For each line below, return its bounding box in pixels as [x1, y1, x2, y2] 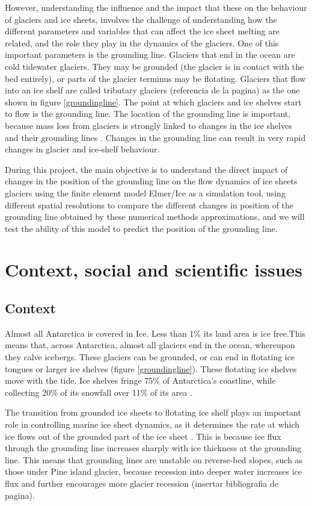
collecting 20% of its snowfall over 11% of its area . [5, 386, 192, 398]
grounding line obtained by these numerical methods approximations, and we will [5, 210, 305, 223]
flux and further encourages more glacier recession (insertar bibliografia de [5, 476, 278, 489]
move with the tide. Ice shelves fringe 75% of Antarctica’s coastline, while [5, 374, 276, 387]
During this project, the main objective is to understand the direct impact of [5, 163, 288, 175]
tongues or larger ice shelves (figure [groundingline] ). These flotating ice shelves [5, 362, 297, 375]
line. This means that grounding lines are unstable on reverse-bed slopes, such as [5, 453, 303, 466]
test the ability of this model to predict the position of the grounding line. [5, 222, 278, 234]
